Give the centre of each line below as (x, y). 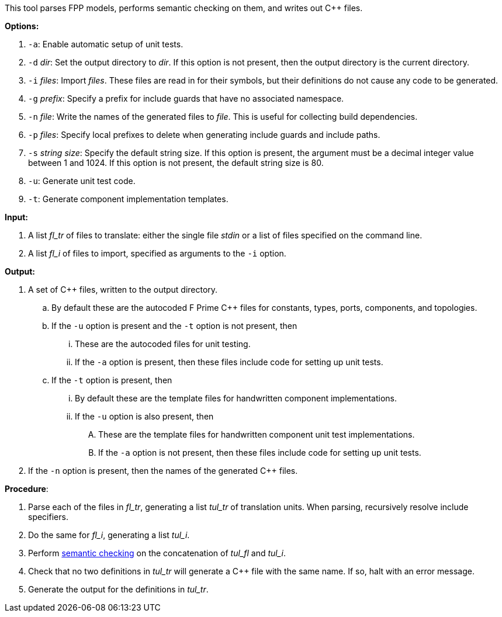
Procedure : (27, 489)
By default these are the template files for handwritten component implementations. (236, 398)
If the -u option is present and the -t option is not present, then (174, 326)
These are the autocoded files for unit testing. (163, 344)
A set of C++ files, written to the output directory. (123, 290)
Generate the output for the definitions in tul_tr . (118, 589)
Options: (22, 26)
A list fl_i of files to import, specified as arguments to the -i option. (157, 253)
